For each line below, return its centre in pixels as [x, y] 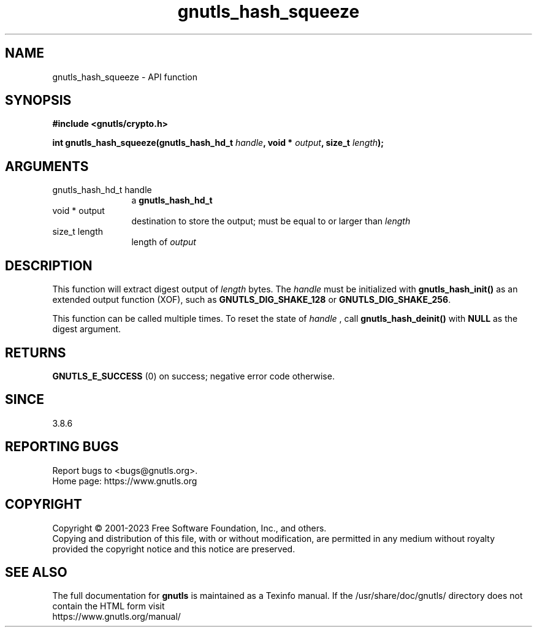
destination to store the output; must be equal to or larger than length [271, 221]
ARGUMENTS [47, 166]
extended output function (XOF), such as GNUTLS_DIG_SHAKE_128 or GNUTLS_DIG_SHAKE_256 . [252, 300]
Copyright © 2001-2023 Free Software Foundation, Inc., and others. [189, 528]
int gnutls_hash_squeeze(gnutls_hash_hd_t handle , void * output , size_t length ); [218, 143]
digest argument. [87, 329]
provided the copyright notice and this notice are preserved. [174, 549]
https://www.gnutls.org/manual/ [116, 617]
